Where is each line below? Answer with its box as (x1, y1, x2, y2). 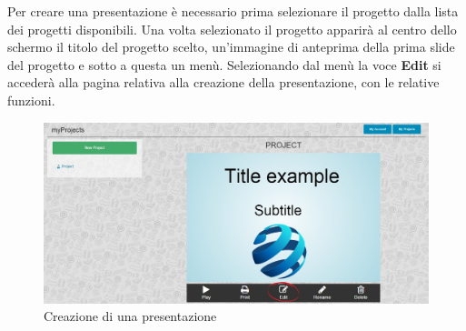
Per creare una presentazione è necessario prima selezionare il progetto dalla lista (7, 2, 459, 20)
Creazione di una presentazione (44, 306, 217, 326)
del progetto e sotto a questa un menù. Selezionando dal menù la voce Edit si (7, 55, 441, 74)
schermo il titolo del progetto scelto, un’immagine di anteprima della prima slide (7, 37, 455, 56)
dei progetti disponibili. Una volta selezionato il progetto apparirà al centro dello (7, 19, 457, 38)
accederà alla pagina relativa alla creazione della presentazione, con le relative (7, 73, 440, 92)
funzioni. (7, 90, 55, 109)
